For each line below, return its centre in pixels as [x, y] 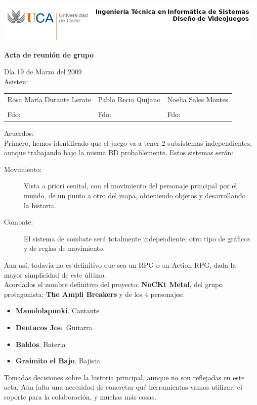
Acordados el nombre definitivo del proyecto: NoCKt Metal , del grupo [113, 284]
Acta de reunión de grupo [49, 55]
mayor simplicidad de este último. [55, 274]
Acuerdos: [19, 133]
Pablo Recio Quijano [129, 99]
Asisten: [16, 81]
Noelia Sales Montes [198, 99]
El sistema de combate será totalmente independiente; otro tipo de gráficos [137, 238]
